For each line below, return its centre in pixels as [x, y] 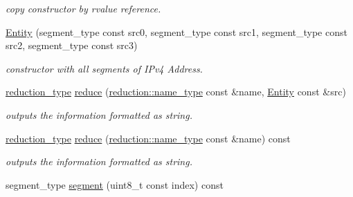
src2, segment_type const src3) [72, 45]
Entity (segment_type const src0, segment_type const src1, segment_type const [176, 31]
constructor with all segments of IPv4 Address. [104, 68]
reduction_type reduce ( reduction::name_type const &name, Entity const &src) [176, 92]
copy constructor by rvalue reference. [83, 8]
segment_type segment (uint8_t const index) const [115, 184]
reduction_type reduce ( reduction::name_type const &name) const [148, 138]
